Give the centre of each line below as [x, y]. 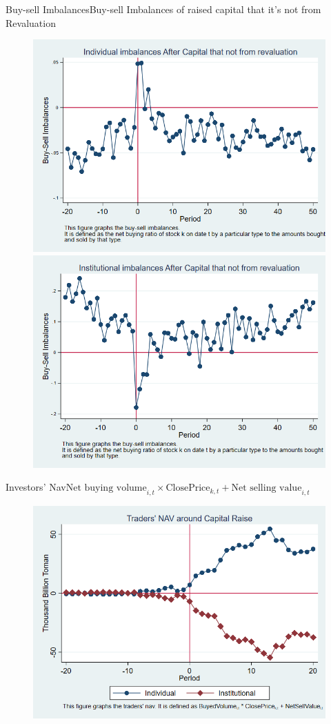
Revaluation [31, 22]
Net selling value [267, 488]
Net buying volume [106, 488]
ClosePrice [188, 488]
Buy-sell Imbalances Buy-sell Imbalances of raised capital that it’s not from [163, 9]
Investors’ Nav [36, 487]
